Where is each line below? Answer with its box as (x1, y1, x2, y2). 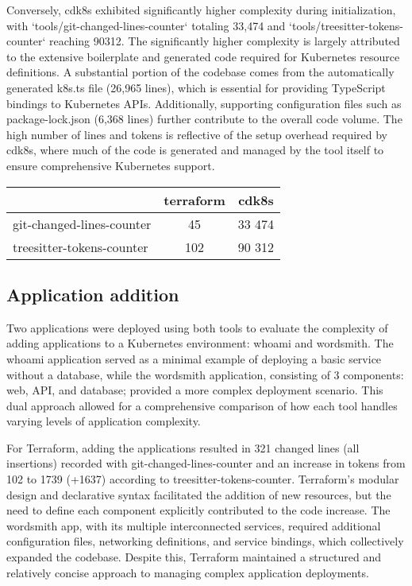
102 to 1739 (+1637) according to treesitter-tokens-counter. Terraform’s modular (6, 471, 399, 487)
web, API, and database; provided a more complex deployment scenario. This (6, 382, 383, 398)
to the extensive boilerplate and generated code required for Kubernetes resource (6, 48, 400, 64)
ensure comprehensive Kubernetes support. (6, 157, 215, 173)
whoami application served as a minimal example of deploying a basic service (6, 350, 382, 367)
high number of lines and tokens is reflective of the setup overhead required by (6, 126, 388, 142)
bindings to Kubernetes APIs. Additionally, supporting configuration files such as (6, 95, 402, 111)
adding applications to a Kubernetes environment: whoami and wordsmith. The (6, 335, 394, 351)
